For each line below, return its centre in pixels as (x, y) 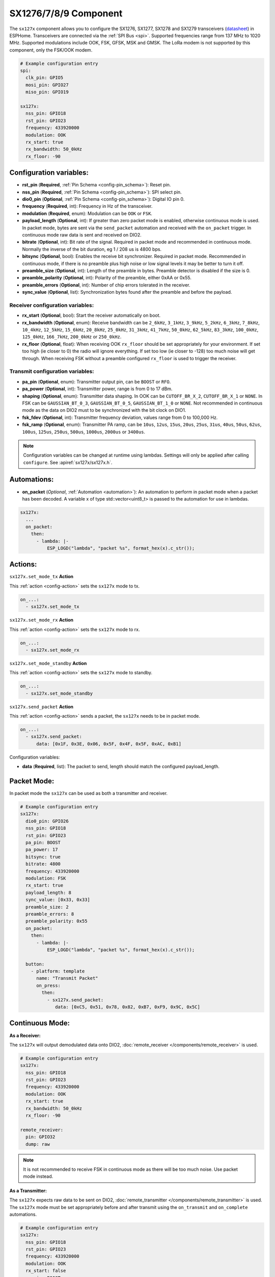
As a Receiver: (25, 1035)
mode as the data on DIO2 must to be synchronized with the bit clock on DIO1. (104, 410)
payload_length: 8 (48, 892)
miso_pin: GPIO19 (47, 92)
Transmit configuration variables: (52, 371)
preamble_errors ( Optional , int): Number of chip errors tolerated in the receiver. (106, 285)
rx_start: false (46, 1271)
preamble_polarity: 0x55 (57, 921)
